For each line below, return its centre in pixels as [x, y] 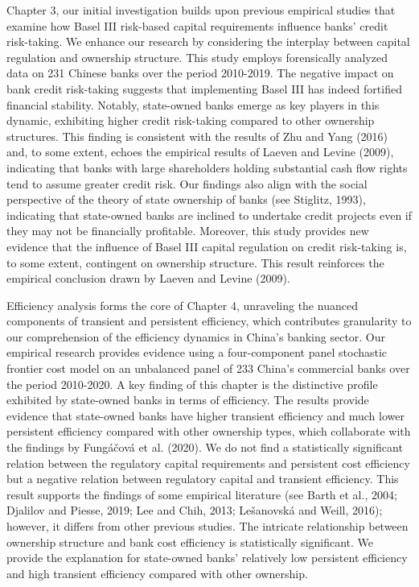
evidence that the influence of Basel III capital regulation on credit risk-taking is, [207, 246]
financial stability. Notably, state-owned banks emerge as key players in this [193, 104]
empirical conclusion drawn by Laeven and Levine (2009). [148, 278]
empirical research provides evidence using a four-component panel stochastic [197, 352]
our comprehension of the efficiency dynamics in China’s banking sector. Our [196, 336]
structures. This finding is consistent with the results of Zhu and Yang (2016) [197, 136]
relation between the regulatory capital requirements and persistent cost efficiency [208, 463]
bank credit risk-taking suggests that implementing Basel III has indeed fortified [204, 88]
